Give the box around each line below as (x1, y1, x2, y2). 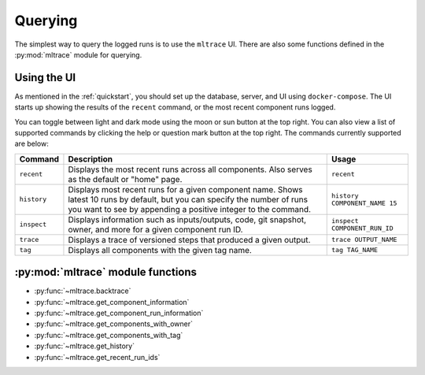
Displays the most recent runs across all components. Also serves (68, 164, 312, 175)
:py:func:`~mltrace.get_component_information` (34, 297, 190, 306)
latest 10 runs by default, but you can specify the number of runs (68, 194, 309, 205)
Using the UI (14, 71, 76, 84)
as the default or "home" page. (68, 173, 183, 184)
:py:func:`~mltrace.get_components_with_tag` (34, 330, 183, 340)
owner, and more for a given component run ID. (68, 224, 243, 235)
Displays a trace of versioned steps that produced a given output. (68, 234, 311, 245)
